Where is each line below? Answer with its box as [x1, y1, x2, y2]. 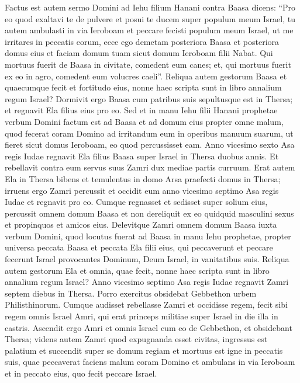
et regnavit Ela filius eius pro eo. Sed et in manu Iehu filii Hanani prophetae [5, 104, 278, 116]
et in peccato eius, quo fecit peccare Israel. [5, 367, 157, 379]
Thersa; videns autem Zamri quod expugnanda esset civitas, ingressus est [5, 333, 268, 345]
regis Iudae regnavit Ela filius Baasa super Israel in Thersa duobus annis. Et [5, 149, 279, 162]
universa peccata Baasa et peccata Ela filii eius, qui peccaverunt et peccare [5, 241, 273, 253]
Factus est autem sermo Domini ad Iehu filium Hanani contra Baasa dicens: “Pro [5, 1, 296, 13]
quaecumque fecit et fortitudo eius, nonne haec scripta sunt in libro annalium [5, 81, 282, 93]
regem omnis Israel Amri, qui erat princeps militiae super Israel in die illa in [5, 310, 278, 322]
